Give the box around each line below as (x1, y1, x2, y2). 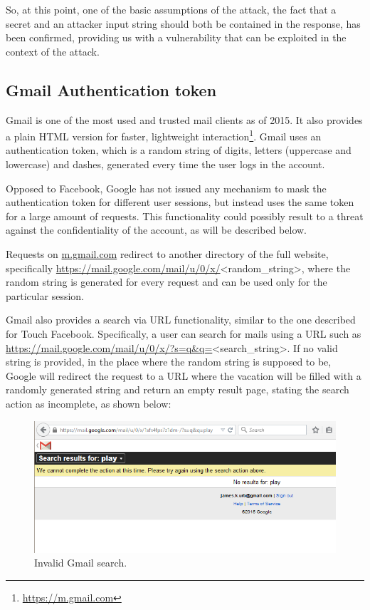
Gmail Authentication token (6, 78, 217, 100)
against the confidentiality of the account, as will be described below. (6, 222, 307, 237)
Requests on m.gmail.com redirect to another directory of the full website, (6, 246, 329, 261)
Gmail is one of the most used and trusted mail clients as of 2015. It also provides (6, 112, 363, 127)
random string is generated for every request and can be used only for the (6, 274, 327, 289)
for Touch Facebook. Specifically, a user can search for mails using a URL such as (6, 326, 361, 341)
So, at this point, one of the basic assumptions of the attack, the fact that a (6, 2, 337, 16)
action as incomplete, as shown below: (6, 396, 171, 410)
